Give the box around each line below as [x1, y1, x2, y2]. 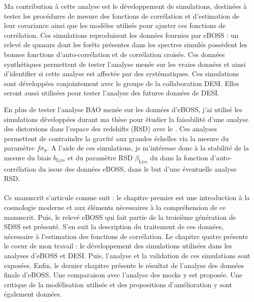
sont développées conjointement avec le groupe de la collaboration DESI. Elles [4, 78, 239, 88]
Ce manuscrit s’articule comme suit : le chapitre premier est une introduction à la [4, 192, 250, 203]
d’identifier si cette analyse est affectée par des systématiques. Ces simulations [4, 68, 239, 79]
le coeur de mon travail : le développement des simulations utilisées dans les [4, 241, 232, 251]
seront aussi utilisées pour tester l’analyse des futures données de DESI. [4, 88, 220, 98]
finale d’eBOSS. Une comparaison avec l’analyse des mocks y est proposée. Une [4, 270, 243, 280]
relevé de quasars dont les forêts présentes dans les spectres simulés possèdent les [4, 39, 248, 50]
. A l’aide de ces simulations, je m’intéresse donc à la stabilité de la [47, 143, 249, 153]
